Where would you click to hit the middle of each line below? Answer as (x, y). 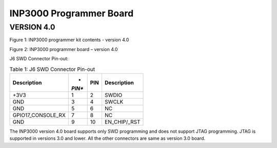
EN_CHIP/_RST (122, 121)
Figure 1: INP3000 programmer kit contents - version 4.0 (69, 40)
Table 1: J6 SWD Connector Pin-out (52, 69)
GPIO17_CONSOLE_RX (39, 115)
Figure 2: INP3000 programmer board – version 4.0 (64, 49)
